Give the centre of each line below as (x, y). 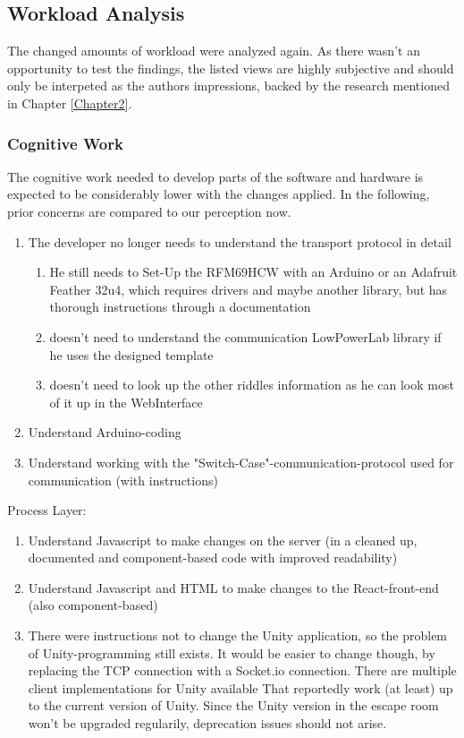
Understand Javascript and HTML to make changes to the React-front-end (233, 587)
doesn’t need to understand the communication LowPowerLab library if (245, 336)
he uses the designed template (131, 354)
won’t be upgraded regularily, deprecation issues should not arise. (207, 723)
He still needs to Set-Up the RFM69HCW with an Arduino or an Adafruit (253, 272)
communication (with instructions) (123, 480)
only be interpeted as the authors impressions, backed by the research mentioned (228, 86)
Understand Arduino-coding (105, 432)
